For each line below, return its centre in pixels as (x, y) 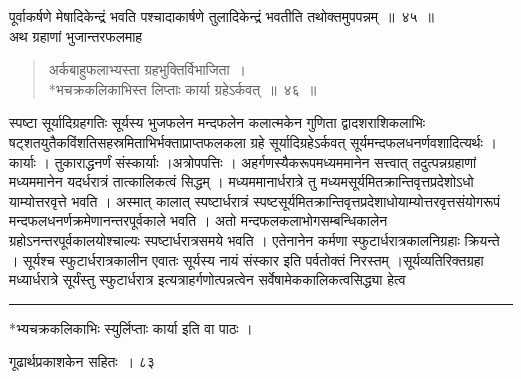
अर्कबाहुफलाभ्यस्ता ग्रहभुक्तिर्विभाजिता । (147, 69)
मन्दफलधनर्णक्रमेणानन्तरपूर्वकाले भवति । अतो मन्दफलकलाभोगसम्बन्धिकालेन (198, 220)
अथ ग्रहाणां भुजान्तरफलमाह (76, 35)
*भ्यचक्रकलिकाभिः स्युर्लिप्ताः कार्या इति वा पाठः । (131, 327)
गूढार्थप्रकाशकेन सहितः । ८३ (82, 361)
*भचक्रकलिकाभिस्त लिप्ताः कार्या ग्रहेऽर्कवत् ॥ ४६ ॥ (182, 88)
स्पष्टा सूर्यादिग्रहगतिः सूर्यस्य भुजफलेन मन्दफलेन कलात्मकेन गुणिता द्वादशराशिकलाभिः (217, 122)
